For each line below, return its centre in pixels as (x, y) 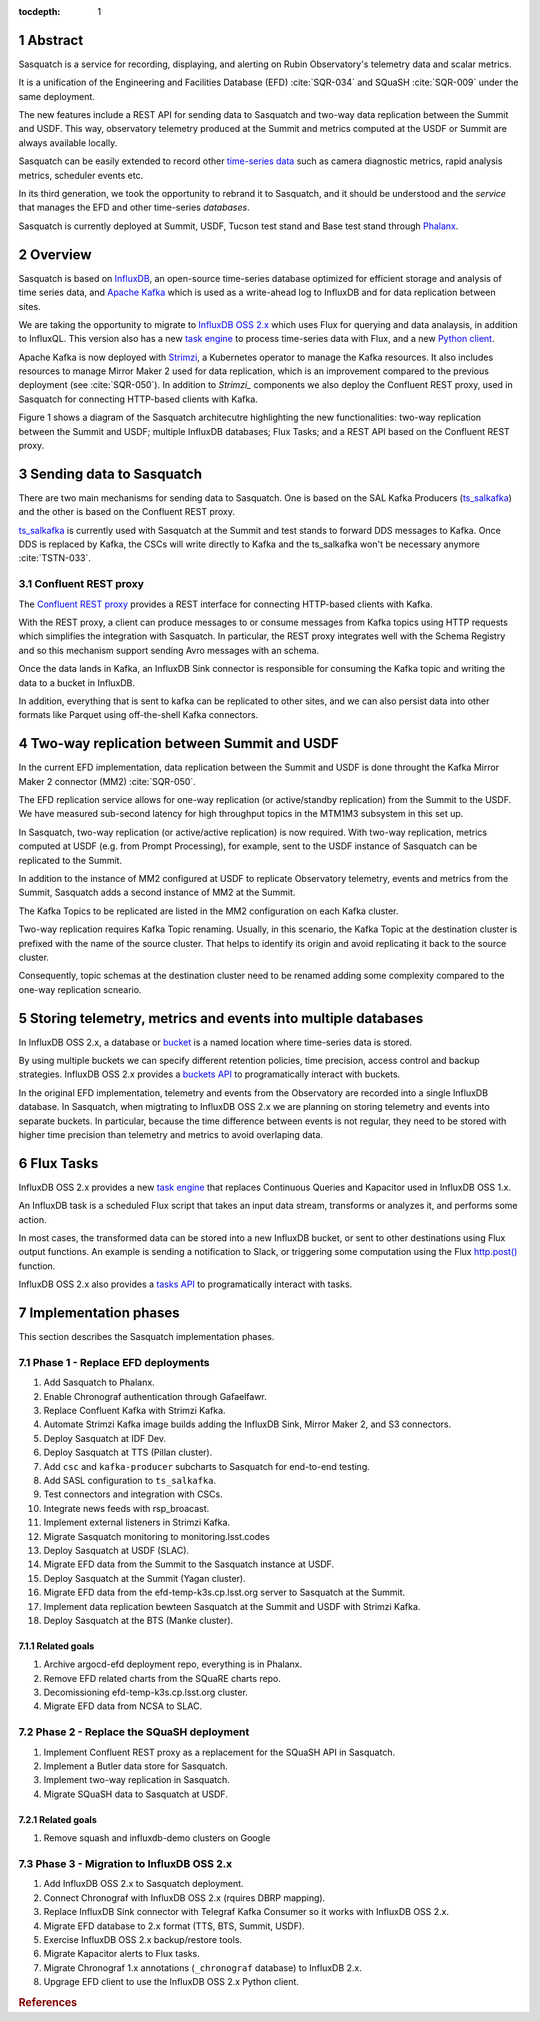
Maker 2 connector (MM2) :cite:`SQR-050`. (107, 781)
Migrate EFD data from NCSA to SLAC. (123, 1706)
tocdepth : (39, 11)
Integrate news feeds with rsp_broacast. (126, 1508)
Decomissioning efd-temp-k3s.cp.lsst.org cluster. (146, 1692)
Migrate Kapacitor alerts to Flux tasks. (121, 1954)
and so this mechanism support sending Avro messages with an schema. (169, 650)
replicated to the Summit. (70, 860)
